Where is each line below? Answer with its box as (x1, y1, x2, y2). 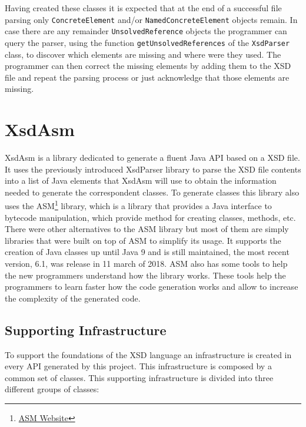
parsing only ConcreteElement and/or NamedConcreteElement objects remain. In (5, 13, 298, 25)
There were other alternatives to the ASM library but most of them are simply (5, 223, 289, 235)
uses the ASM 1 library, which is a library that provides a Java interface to (5, 198, 272, 212)
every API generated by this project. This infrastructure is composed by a (5, 360, 272, 372)
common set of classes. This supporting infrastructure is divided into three (5, 371, 274, 383)
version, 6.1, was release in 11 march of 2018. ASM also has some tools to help (5, 257, 288, 270)
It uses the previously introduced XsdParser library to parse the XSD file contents (5, 163, 301, 175)
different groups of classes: (5, 383, 99, 395)
